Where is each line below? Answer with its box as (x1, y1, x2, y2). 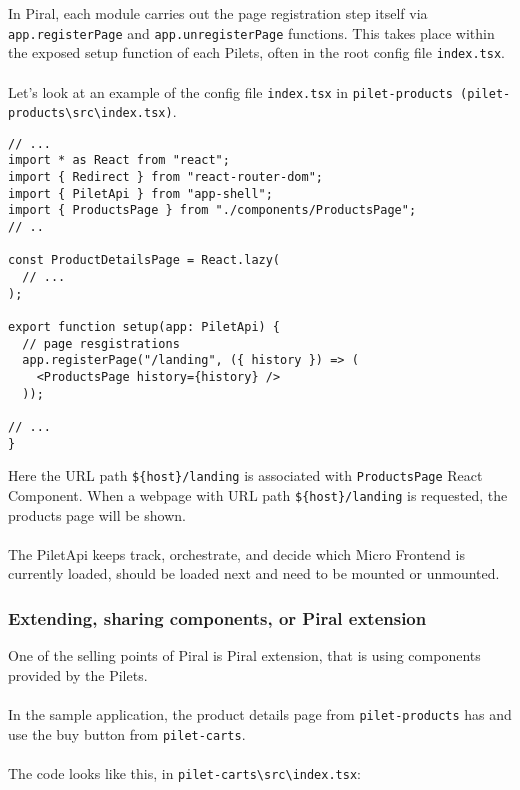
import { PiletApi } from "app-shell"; (8, 186, 273, 201)
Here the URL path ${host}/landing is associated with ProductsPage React (8, 465, 483, 486)
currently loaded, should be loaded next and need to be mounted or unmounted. (8, 563, 500, 584)
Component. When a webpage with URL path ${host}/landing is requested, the (8, 484, 508, 505)
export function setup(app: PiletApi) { (8, 320, 281, 335)
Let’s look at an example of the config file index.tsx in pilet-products (8, 81, 453, 102)
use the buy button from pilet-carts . (8, 723, 246, 744)
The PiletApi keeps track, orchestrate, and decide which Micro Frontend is (8, 543, 465, 564)
